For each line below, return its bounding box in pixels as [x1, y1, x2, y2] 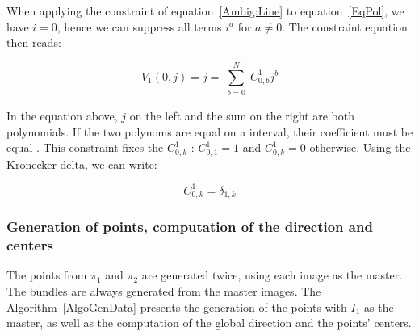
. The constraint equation [282, 18, 408, 35]
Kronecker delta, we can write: [6, 155, 157, 172]
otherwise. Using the [309, 139, 411, 156]
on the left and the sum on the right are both [129, 107, 355, 124]
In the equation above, [6, 107, 118, 124]
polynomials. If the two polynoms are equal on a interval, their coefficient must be [6, 123, 413, 140]
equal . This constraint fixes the [6, 139, 164, 156]
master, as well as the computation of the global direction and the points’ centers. [6, 314, 412, 331]
